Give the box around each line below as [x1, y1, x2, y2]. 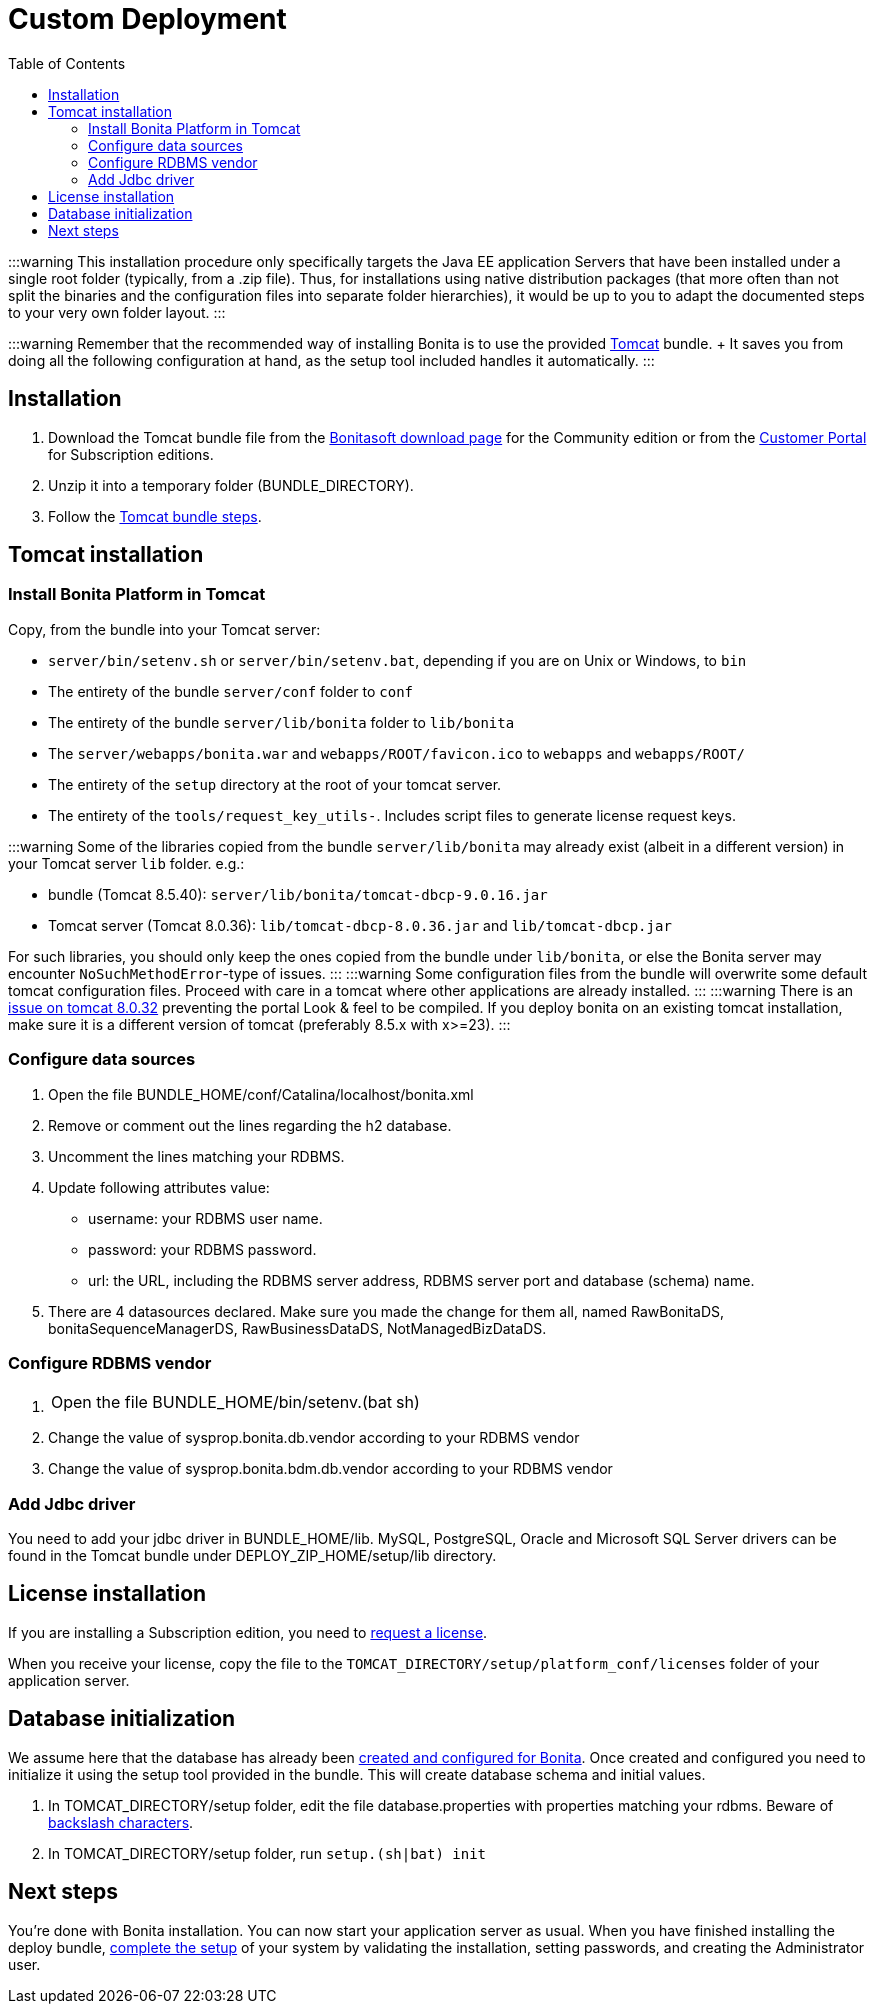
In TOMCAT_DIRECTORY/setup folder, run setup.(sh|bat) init [48, 1844, 487, 1862]
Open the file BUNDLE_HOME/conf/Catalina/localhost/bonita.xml [48, 1085, 474, 1103]
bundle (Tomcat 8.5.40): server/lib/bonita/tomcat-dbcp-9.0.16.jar [48, 885, 548, 903]
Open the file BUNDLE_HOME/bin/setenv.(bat [51, 1392, 392, 1413]
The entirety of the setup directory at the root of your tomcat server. [48, 775, 502, 793]
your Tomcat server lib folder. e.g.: [8, 854, 245, 872]
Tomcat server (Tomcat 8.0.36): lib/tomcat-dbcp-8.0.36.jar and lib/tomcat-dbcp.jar [48, 916, 672, 934]
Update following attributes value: [48, 1178, 270, 1196]
